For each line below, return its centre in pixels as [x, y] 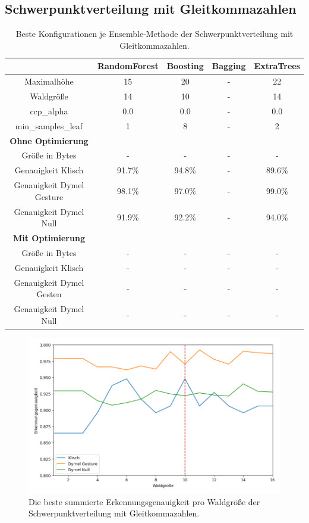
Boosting [185, 66]
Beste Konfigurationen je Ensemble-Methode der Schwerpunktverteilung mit [154, 34]
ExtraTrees [277, 66]
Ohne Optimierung [49, 140]
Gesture [49, 196]
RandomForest [128, 66]
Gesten [49, 294]
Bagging [229, 66]
